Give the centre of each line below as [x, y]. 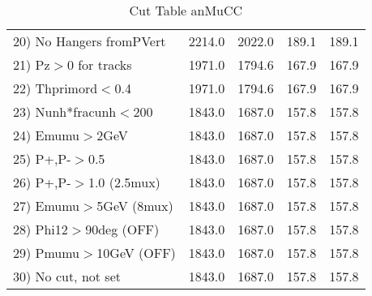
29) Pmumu [47, 253]
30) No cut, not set [67, 276]
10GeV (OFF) [136, 253]
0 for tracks [99, 64]
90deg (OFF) [122, 229]
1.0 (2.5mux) [124, 182]
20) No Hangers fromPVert [90, 41]
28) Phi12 [41, 229]
